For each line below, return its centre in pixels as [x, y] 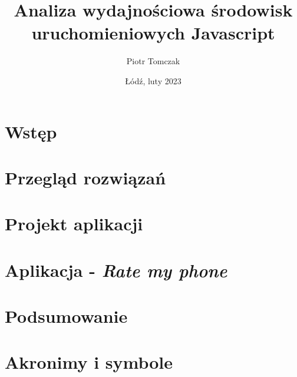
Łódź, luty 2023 [153, 80]
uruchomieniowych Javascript [153, 33]
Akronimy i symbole [89, 362]
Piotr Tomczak [153, 61]
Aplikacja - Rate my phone [116, 270]
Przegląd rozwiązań [85, 177]
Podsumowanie [66, 316]
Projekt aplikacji [74, 224]
